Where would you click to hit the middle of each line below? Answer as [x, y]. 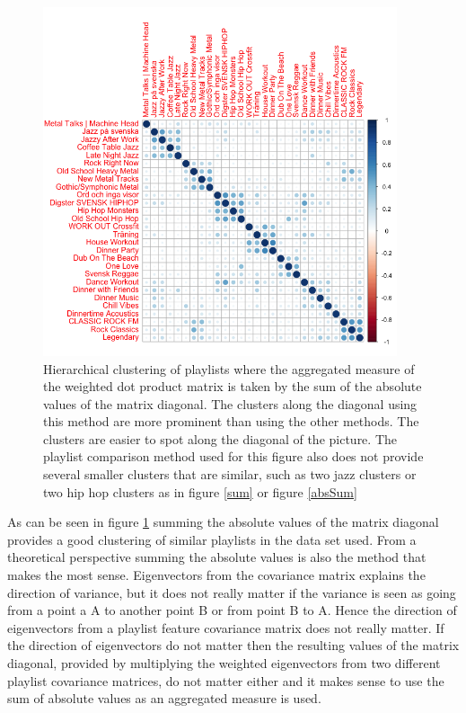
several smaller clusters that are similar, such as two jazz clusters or [230, 474]
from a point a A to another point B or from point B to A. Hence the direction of [232, 610]
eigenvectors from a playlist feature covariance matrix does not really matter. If [226, 627]
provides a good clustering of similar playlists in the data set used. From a [212, 539]
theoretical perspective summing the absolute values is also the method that [217, 557]
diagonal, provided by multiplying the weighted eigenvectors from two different [224, 663]
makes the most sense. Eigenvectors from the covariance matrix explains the [216, 575]
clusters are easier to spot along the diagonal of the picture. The [220, 438]
